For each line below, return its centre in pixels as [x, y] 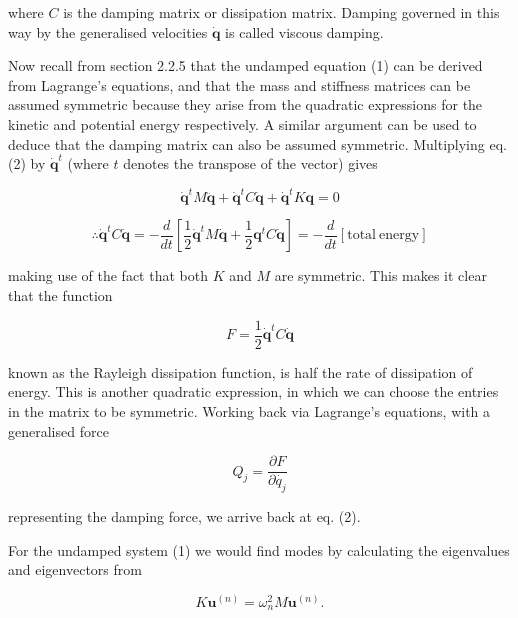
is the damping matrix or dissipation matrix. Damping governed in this [281, 12]
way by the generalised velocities [108, 31]
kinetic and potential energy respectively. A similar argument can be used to [242, 123]
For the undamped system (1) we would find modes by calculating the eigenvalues [259, 549]
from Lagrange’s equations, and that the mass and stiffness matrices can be [239, 84]
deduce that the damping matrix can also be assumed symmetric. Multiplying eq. [257, 143]
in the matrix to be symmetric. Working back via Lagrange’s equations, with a [249, 410]
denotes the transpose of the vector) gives [250, 163]
